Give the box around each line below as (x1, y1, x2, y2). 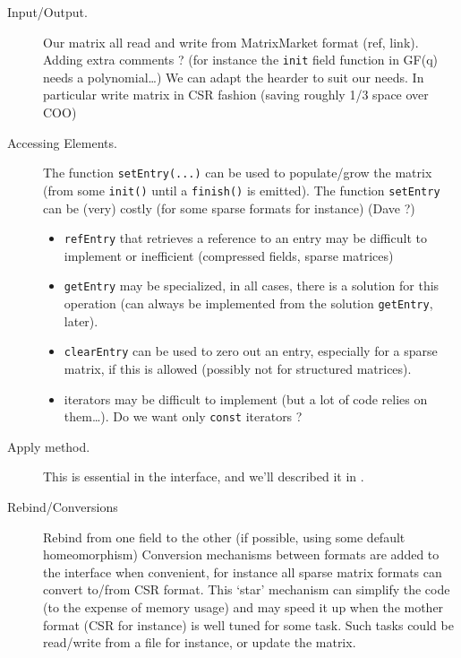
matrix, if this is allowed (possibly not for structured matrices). (64, 359, 412, 377)
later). (64, 311, 98, 330)
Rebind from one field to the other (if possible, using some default (43, 527, 406, 546)
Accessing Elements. (7, 133, 117, 152)
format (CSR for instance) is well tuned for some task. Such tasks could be (43, 615, 454, 634)
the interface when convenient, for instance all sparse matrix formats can (43, 562, 442, 581)
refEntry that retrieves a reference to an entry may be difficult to (64, 229, 427, 247)
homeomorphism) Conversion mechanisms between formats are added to (43, 545, 440, 564)
